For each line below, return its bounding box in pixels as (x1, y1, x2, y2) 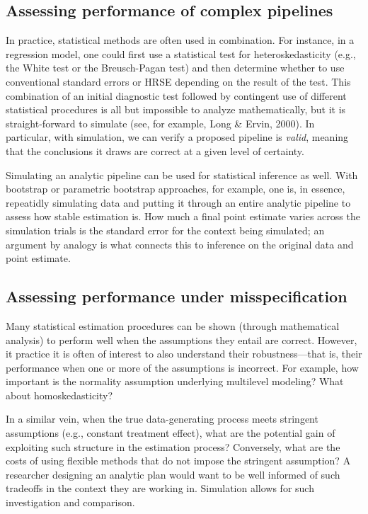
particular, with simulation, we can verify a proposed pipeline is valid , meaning (6, 130, 349, 144)
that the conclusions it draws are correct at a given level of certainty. (6, 143, 304, 158)
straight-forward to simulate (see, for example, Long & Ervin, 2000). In (6, 115, 315, 130)
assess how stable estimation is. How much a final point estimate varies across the (6, 209, 360, 224)
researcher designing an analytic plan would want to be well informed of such (6, 467, 340, 481)
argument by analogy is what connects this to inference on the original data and (6, 236, 354, 251)
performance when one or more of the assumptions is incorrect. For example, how (6, 360, 359, 375)
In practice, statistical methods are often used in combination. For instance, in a (6, 33, 355, 47)
